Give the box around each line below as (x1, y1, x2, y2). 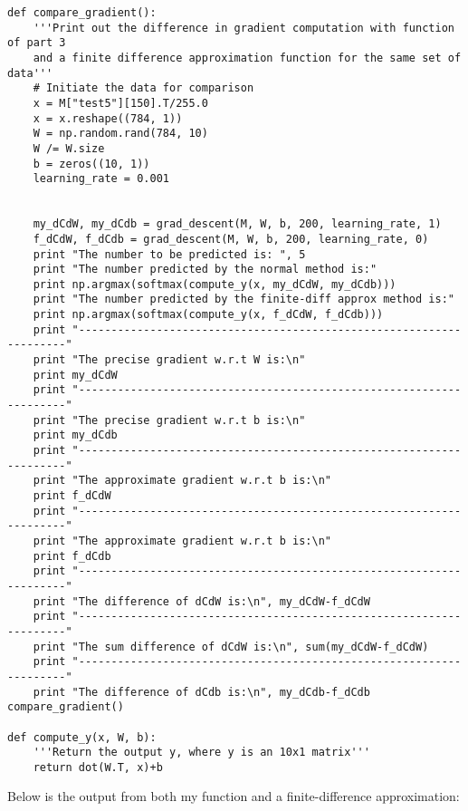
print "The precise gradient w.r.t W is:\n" (33, 353, 306, 367)
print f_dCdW (33, 489, 111, 502)
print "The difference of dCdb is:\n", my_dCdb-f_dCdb (33, 685, 370, 699)
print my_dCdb (33, 429, 118, 442)
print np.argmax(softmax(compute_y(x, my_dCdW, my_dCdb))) (33, 277, 396, 291)
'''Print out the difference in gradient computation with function (33, 21, 454, 34)
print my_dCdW (33, 368, 118, 381)
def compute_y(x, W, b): (7, 730, 157, 744)
